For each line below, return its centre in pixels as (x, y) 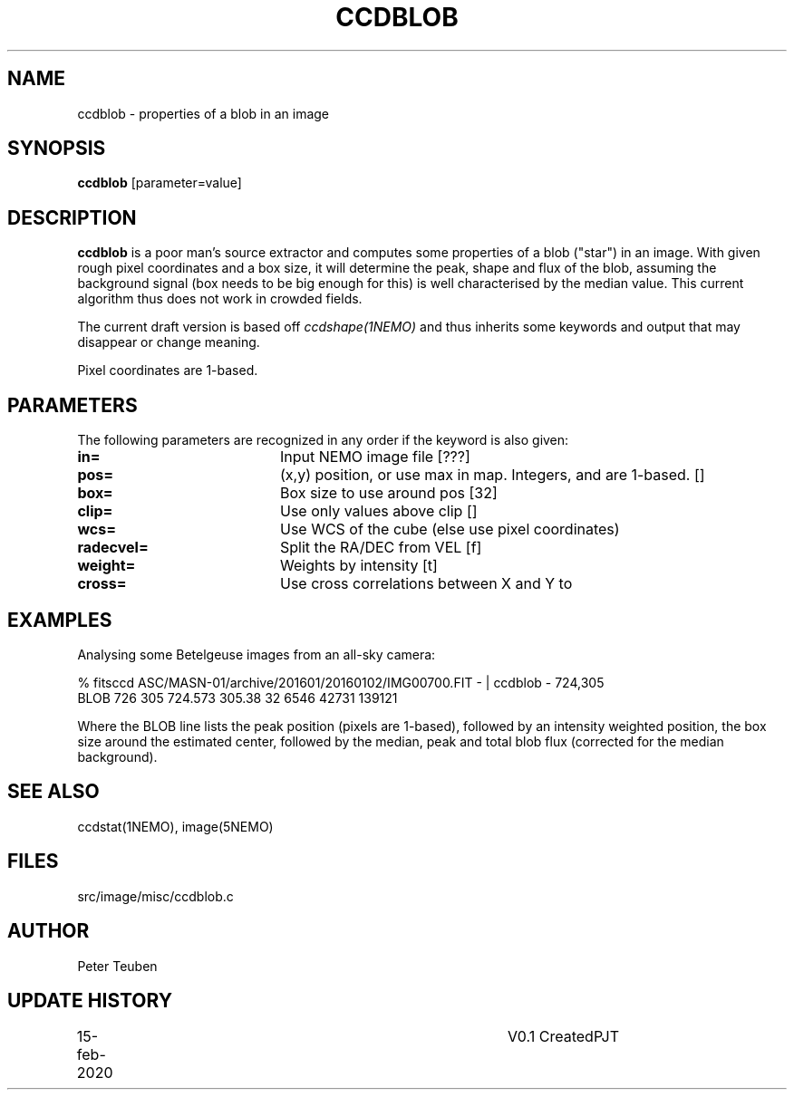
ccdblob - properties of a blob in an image (203, 113)
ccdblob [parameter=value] (160, 183)
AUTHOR (48, 931)
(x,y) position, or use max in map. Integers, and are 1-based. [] (492, 475)
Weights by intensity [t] (358, 566)
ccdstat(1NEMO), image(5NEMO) (175, 826)
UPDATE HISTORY (90, 1000)
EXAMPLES (60, 620)
